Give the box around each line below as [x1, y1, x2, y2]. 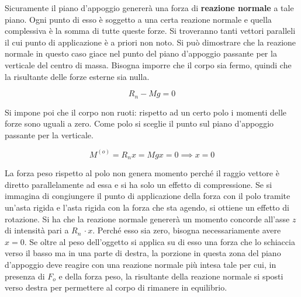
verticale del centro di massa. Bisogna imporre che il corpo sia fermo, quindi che [5, 58, 292, 71]
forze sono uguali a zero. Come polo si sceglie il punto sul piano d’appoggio [5, 117, 274, 130]
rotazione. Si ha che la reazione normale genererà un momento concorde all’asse [5, 212, 290, 225]
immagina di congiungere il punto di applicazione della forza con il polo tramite [5, 190, 290, 202]
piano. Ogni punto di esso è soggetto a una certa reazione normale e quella [5, 13, 272, 25]
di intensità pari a [5, 224, 69, 236]
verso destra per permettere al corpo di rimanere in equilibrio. [5, 281, 227, 293]
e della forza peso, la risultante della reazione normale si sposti [58, 270, 283, 282]
